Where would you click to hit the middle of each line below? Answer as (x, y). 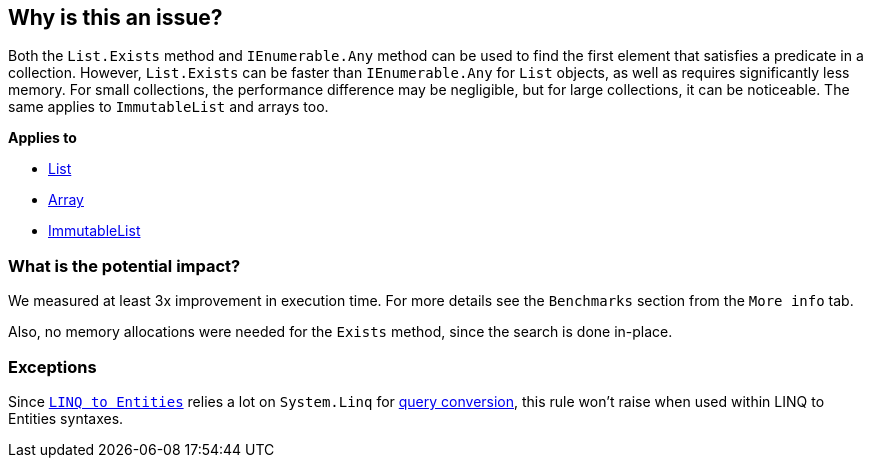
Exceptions (52, 366)
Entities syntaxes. (66, 418)
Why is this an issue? (115, 17)
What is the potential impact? (124, 265)
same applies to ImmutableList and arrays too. (168, 107)
